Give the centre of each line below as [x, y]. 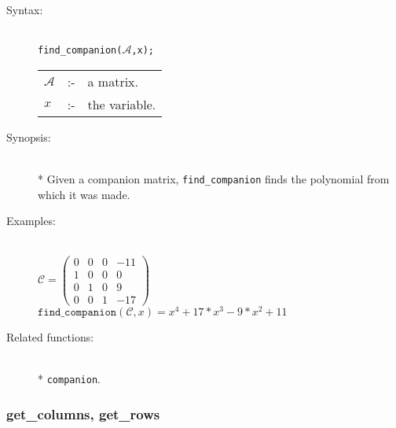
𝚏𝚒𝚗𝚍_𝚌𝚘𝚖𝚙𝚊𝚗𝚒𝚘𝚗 [77, 312]
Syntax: [25, 9]
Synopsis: [29, 137]
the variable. [122, 104]
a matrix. [113, 81]
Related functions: [50, 336]
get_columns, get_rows [83, 413]
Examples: [31, 221]
